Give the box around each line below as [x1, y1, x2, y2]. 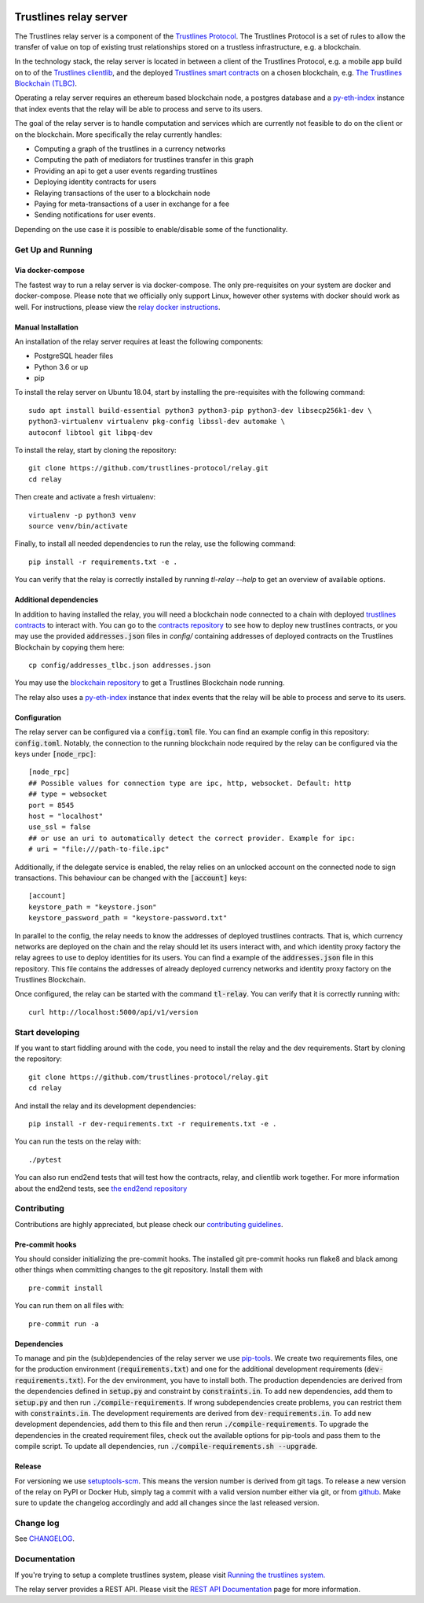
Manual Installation [14, 322, 79, 332]
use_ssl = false [28, 823, 91, 831]
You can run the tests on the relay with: [14, 1137, 141, 1146]
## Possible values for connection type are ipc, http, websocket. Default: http [28, 779, 352, 787]
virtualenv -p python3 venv [28, 510, 137, 519]
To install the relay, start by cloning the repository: [14, 445, 177, 455]
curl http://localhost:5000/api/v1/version [28, 1008, 199, 1016]
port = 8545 [28, 801, 75, 809]
